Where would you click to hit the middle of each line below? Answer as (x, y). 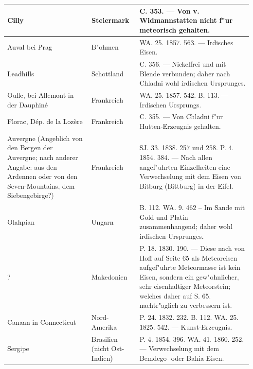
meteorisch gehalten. (175, 29)
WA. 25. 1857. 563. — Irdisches (186, 42)
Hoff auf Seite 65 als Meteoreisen (188, 257)
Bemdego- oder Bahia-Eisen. (182, 358)
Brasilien (105, 339)
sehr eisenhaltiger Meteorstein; (185, 286)
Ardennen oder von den (42, 176)
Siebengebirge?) (31, 195)
